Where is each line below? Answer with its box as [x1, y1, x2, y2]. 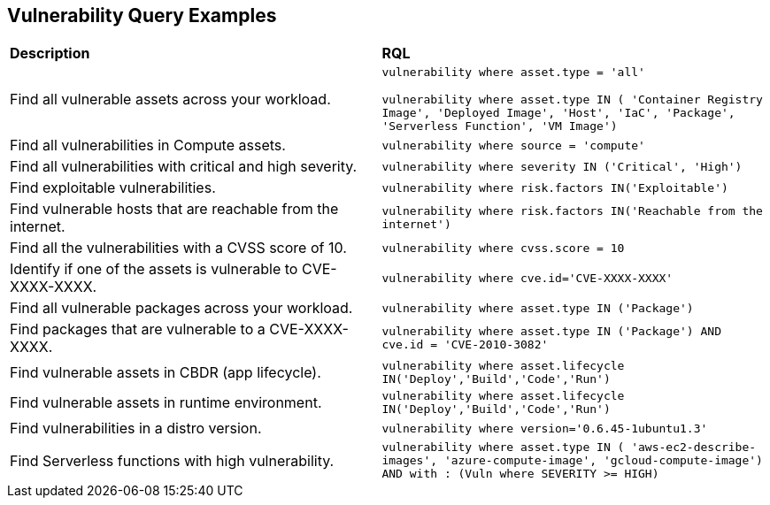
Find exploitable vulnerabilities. [10, 179, 216, 197]
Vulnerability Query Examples [7, 4, 277, 27]
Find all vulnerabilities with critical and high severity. [10, 157, 358, 176]
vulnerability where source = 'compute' [381, 138, 645, 152]
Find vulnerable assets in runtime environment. [10, 394, 322, 412]
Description [10, 44, 90, 63]
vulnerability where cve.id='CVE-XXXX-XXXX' [381, 271, 674, 285]
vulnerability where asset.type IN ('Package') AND [381, 325, 721, 339]
